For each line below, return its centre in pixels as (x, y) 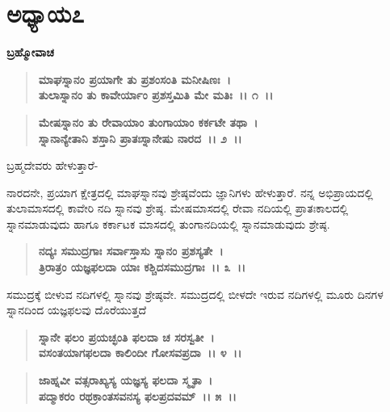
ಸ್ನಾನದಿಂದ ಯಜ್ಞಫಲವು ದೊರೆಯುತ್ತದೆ (77, 310)
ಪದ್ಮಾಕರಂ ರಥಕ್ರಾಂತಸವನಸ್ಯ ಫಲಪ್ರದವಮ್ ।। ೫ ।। (137, 395)
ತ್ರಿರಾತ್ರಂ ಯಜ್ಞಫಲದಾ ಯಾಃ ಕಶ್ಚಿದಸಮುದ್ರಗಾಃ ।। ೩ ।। (142, 267)
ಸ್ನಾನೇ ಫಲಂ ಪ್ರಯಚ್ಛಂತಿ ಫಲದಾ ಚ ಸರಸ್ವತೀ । (126, 336)
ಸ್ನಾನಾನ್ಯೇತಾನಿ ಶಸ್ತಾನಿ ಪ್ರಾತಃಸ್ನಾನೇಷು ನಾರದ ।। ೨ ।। (140, 138)
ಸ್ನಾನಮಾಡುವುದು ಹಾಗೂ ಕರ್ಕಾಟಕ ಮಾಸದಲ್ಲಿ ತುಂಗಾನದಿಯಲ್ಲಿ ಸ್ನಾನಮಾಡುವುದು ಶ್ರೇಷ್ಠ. (168, 223)
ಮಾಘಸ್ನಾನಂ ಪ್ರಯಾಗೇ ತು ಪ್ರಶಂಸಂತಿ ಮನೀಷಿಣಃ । (134, 79)
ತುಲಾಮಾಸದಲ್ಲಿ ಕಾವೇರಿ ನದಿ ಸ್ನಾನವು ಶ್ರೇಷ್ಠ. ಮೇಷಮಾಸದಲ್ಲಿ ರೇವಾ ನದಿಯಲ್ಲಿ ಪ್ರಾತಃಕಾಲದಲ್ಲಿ (178, 208)
